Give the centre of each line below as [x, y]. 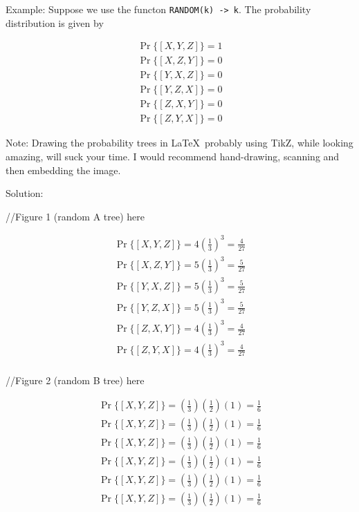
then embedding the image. [63, 170]
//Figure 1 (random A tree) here [75, 216]
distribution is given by [55, 22]
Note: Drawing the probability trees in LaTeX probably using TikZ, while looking [179, 143]
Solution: [25, 193]
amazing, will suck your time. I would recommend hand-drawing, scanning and [173, 157]
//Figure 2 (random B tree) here [75, 380]
